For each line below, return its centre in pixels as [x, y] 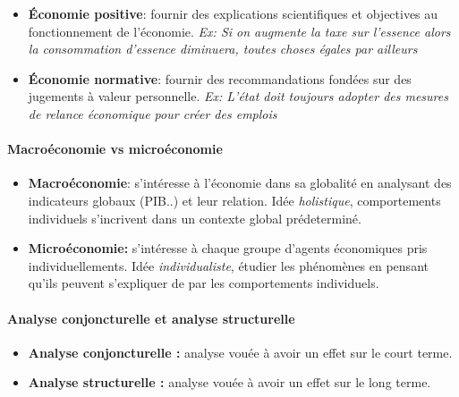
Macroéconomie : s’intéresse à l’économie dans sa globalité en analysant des [240, 183]
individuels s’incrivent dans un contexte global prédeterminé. [195, 218]
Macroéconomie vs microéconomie [115, 149]
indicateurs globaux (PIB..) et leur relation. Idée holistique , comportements [234, 200]
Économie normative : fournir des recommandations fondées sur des [220, 78]
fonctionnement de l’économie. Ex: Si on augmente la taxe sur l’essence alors [239, 31]
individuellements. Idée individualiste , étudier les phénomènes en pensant [228, 265]
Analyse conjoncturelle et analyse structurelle [151, 318]
